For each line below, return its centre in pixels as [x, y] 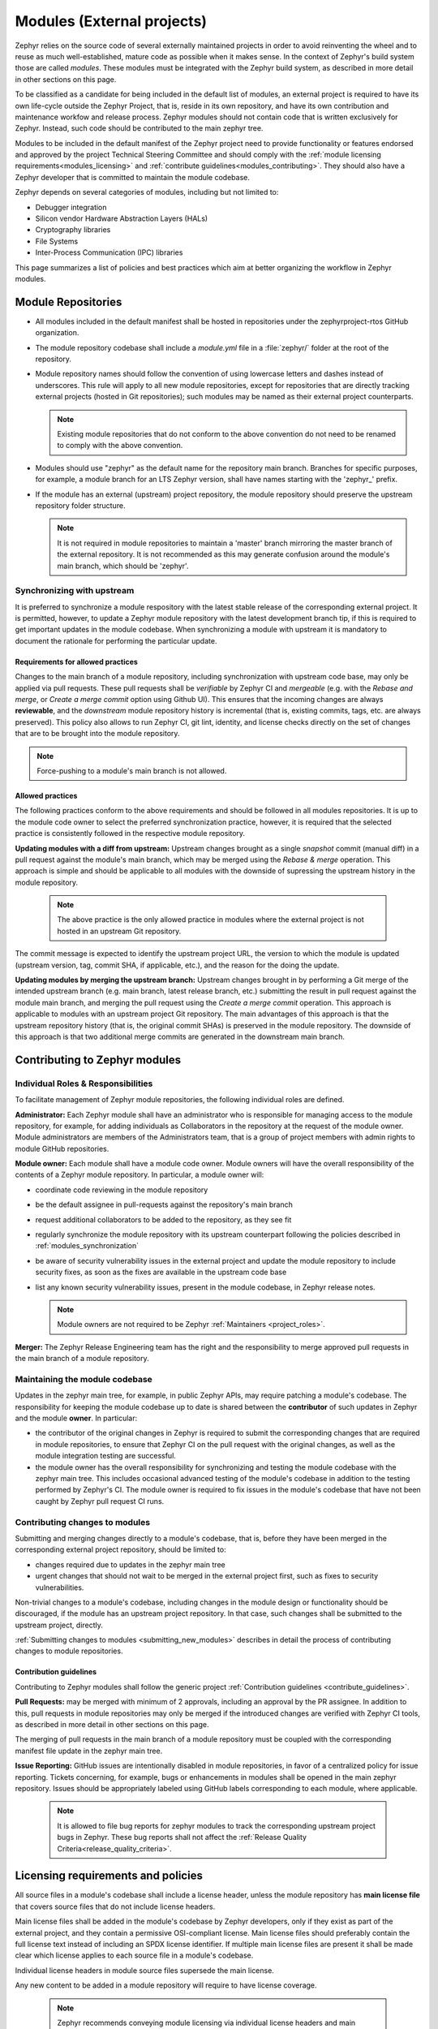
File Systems [57, 241]
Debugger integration [71, 207]
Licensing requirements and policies [109, 1876]
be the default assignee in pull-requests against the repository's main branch [164, 1204]
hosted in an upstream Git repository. [119, 931]
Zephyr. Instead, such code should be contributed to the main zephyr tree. [139, 128]
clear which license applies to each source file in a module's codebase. [134, 1955]
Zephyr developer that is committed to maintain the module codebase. [133, 177]
